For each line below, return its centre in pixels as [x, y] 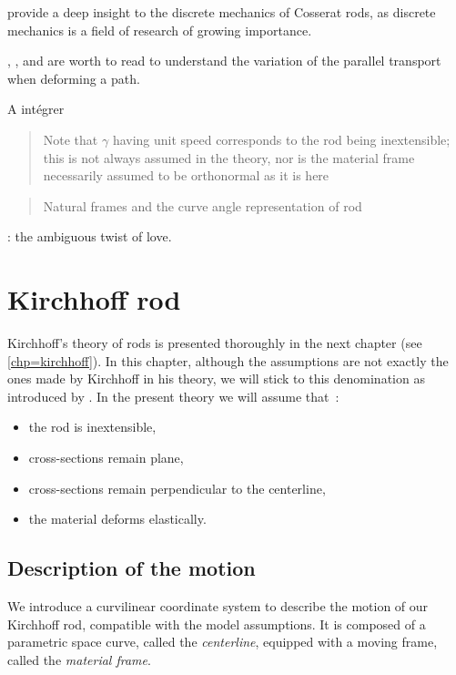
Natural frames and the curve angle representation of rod [203, 205]
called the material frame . [79, 659]
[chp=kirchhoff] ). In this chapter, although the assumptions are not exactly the [228, 360]
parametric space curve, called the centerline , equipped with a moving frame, [223, 642]
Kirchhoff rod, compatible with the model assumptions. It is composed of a [217, 624]
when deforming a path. [74, 78]
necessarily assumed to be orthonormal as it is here [186, 175]
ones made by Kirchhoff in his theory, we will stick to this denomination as [216, 378]
